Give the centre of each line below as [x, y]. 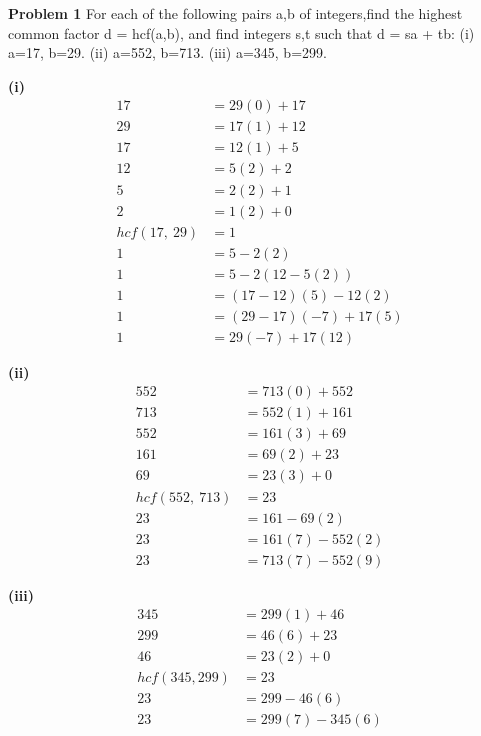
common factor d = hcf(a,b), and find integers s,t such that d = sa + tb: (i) [241, 32]
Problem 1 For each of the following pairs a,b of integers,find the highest [235, 13]
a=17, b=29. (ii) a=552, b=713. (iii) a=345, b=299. [167, 52]
